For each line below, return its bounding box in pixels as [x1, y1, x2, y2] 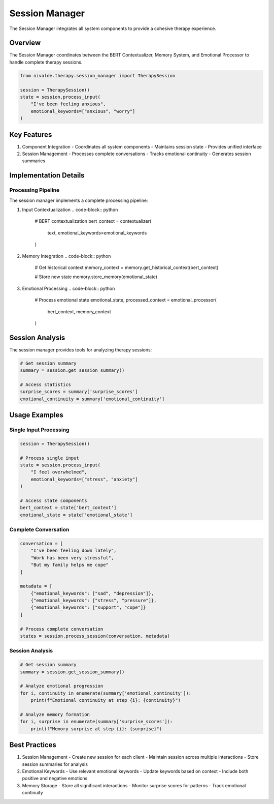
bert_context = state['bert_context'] [20, 505, 117, 511]
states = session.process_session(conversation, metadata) [20, 633, 170, 639]
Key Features [9, 130, 52, 139]
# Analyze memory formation [20, 711, 90, 717]
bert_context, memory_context [47, 308, 111, 315]
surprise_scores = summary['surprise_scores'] [20, 389, 138, 395]
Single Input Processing [9, 426, 70, 433]
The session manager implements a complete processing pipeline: [9, 197, 148, 203]
